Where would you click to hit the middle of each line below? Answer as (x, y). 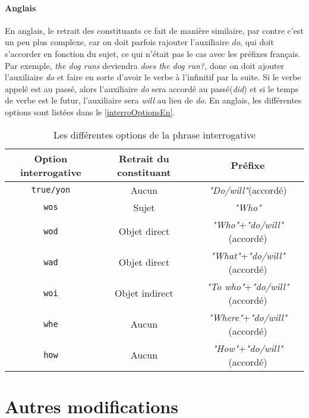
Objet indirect (144, 293)
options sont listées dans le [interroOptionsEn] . (90, 111)
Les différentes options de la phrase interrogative (154, 134)
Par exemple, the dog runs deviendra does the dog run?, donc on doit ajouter (145, 65)
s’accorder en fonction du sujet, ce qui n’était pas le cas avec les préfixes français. (153, 53)
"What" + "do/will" (248, 255)
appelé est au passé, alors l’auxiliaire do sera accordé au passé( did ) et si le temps (152, 88)
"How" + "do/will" (248, 348)
